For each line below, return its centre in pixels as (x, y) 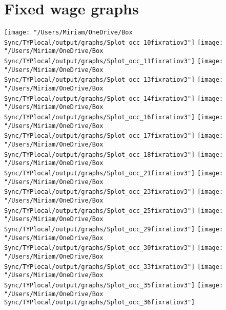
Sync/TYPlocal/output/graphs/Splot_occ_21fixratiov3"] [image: (114, 173)
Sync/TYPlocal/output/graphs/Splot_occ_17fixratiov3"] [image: (114, 136)
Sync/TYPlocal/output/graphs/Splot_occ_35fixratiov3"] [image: (114, 285)
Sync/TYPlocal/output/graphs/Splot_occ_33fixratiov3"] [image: (114, 267)
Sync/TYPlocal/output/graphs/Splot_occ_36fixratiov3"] (100, 303)
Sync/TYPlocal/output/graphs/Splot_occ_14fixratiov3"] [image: (114, 98)
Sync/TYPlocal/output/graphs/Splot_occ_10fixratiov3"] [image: (114, 42)
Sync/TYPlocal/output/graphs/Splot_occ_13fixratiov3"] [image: (114, 80)
